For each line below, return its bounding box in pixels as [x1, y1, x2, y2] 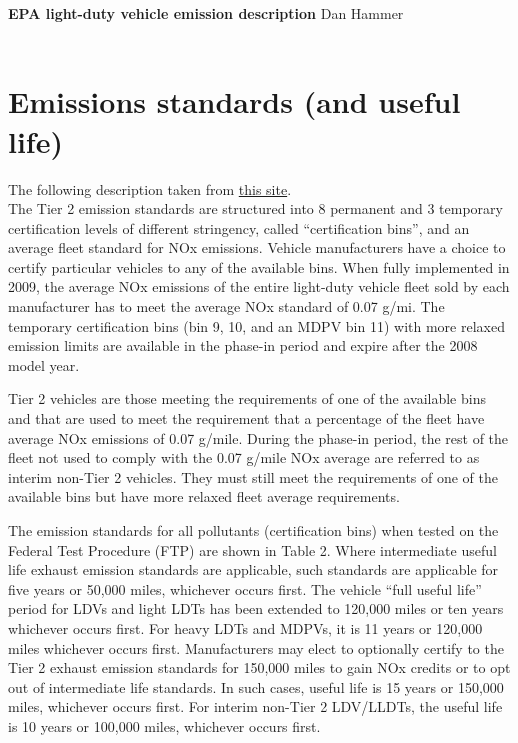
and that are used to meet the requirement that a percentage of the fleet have [8, 408, 485, 429]
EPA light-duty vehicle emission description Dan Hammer [8, 3, 404, 23]
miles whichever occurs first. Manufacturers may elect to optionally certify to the [8, 637, 504, 658]
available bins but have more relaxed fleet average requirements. [8, 486, 400, 507]
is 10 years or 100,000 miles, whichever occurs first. [8, 715, 321, 736]
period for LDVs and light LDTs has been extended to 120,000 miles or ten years [8, 598, 504, 619]
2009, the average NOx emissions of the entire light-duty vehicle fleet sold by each [8, 276, 510, 297]
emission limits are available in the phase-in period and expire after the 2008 [8, 335, 478, 356]
